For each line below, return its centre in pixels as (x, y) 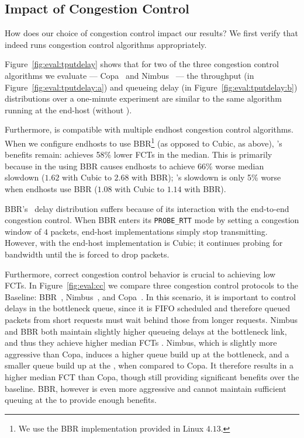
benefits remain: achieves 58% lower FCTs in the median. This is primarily (139, 154)
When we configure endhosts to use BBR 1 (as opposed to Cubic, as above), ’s (144, 142)
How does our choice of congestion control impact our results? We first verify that (151, 33)
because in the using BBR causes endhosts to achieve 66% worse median (134, 166)
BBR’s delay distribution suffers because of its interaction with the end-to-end (147, 208)
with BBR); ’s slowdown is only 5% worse (206, 177)
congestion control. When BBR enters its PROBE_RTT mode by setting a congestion (152, 220)
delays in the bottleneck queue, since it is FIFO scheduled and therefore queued (148, 308)
